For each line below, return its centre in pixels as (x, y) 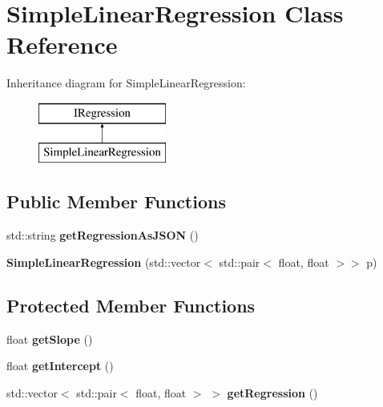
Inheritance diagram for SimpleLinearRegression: (126, 83)
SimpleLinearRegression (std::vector (104, 262)
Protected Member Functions (131, 305)
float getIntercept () (60, 366)
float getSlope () (50, 338)
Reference (62, 44)
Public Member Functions (116, 201)
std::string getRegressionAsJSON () (103, 235)
